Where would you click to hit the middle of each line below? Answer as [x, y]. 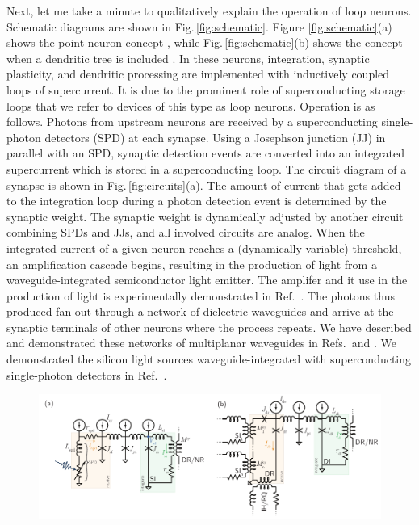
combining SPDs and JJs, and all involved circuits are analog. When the [186, 232]
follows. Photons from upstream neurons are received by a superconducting [192, 122]
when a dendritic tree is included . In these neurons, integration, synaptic [188, 58]
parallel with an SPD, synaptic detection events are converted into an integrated [206, 153]
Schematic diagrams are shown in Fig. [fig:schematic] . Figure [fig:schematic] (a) [199, 26]
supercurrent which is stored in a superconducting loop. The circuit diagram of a [207, 168]
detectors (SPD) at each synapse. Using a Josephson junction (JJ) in [215, 137]
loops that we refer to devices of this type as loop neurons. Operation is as [191, 105]
